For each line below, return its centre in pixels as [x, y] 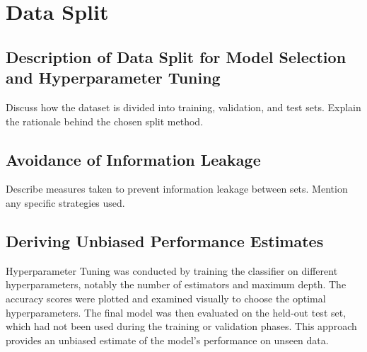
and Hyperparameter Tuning [113, 78]
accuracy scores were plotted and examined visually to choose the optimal [166, 298]
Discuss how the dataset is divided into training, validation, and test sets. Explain [183, 107]
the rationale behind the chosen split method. [105, 121]
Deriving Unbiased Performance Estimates [165, 240]
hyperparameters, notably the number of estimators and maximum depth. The [176, 284]
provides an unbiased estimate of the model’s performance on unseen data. [167, 340]
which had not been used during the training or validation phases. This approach [181, 326]
